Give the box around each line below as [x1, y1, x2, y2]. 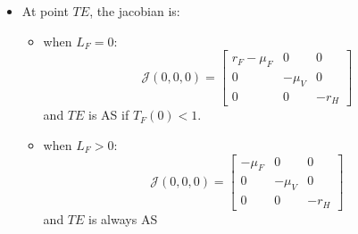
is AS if [88, 105, 129, 124]
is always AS [88, 209, 158, 228]
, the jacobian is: [89, 2, 180, 20]
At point [21, 2, 69, 20]
